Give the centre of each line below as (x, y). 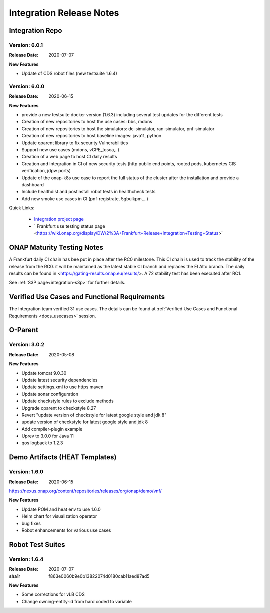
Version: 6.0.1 (26, 45)
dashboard (33, 184)
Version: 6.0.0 (27, 86)
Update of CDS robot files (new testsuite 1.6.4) (69, 74)
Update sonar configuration (50, 394)
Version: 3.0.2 (27, 345)
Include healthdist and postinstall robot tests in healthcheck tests (89, 192)
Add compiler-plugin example (52, 429)
